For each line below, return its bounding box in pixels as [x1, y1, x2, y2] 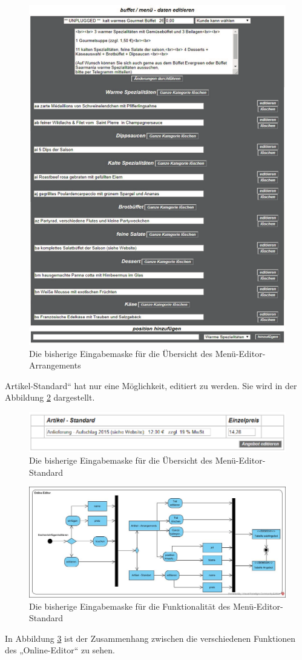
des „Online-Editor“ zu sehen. [5, 644, 115, 656]
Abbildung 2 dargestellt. [5, 391, 95, 404]
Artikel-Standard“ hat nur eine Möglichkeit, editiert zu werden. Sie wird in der [5, 379, 297, 392]
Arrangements [29, 359, 81, 372]
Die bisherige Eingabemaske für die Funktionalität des [29, 599, 231, 612]
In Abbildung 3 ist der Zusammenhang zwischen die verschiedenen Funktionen [5, 632, 296, 644]
